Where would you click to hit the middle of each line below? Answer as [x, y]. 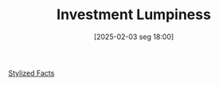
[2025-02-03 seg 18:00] [134, 37]
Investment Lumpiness [134, 15]
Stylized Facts [31, 72]
